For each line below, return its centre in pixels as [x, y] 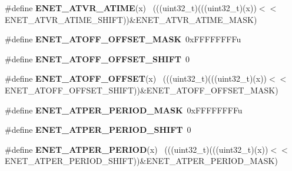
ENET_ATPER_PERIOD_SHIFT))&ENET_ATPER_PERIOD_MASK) [141, 161]
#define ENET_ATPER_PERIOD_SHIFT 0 [98, 130]
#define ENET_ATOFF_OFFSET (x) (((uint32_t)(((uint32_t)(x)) [136, 78]
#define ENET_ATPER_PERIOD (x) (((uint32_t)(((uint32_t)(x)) [137, 149]
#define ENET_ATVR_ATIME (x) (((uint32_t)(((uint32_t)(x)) [131, 8]
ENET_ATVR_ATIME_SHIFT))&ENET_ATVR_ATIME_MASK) [131, 19]
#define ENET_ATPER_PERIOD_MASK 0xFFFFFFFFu [124, 110]
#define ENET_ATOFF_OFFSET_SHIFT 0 [97, 58]
